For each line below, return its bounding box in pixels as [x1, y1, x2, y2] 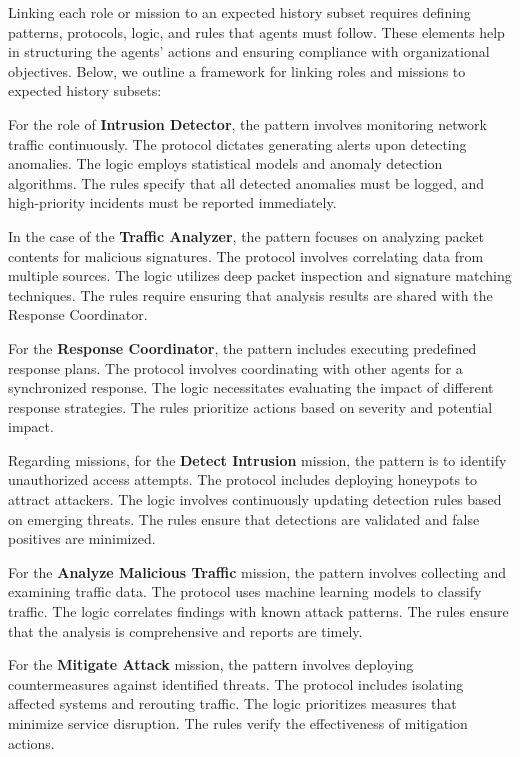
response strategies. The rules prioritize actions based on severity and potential [8, 396, 493, 417]
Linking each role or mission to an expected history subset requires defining [8, 2, 471, 22]
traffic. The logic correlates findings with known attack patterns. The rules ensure [8, 601, 509, 622]
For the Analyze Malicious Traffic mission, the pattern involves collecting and [8, 561, 507, 582]
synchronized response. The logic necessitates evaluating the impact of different [8, 377, 494, 398]
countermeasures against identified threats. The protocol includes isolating [8, 673, 464, 694]
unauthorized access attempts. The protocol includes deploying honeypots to [8, 469, 478, 490]
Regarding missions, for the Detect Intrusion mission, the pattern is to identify [8, 449, 507, 470]
